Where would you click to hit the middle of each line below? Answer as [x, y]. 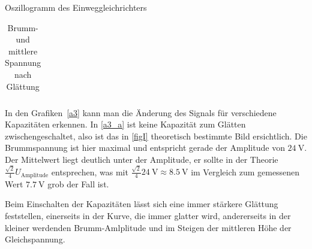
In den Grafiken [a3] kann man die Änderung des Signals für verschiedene [141, 112]
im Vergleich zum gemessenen [245, 171]
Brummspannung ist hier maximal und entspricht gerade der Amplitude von [145, 148]
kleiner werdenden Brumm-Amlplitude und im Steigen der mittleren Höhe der [148, 227]
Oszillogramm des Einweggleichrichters [76, 7]
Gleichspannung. [35, 239]
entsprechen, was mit [90, 171]
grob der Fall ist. [78, 183]
